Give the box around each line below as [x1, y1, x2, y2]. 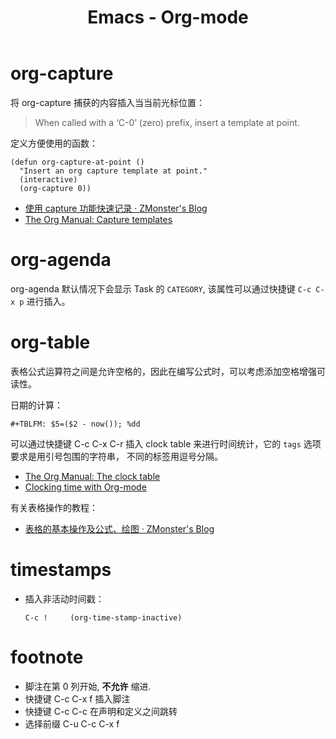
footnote [10, 646, 84, 668]
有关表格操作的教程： [10, 501, 98, 513]
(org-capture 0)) [19, 183, 92, 193]
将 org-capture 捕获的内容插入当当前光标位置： [10, 96, 205, 108]
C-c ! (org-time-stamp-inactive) [24, 612, 183, 623]
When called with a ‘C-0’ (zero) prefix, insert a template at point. [34, 116, 300, 128]
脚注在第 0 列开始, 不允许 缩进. [24, 680, 152, 692]
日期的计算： [10, 399, 63, 411]
